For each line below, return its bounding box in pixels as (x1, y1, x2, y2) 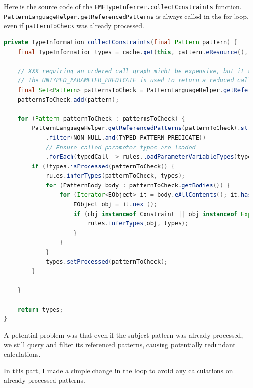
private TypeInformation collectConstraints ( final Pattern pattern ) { (4, 38, 237, 46)
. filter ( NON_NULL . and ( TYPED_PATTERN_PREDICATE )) (45, 134, 206, 141)
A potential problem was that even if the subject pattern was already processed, (4, 330, 243, 340)
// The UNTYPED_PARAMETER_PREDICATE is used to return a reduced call (18, 77, 252, 84)
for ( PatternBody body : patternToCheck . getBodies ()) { (45, 182, 231, 189)
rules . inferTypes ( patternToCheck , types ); (45, 172, 185, 180)
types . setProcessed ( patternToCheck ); (45, 258, 168, 265)
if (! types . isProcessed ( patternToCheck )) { (32, 163, 175, 170)
